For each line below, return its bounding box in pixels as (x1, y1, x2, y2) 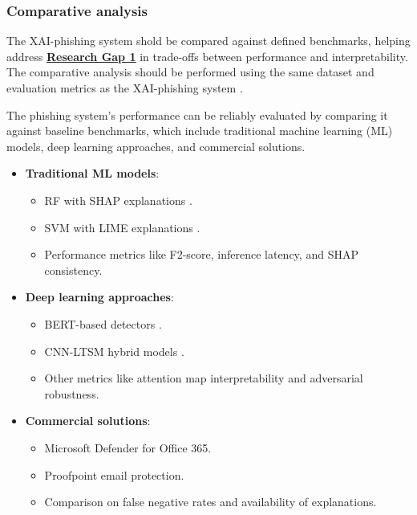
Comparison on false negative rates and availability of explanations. (44, 493, 377, 510)
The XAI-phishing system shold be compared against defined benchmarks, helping (6, 32, 411, 49)
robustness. (44, 385, 99, 402)
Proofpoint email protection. (44, 466, 184, 483)
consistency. (44, 261, 103, 278)
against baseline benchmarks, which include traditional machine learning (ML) (6, 122, 393, 139)
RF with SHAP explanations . (44, 191, 192, 208)
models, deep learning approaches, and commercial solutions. (6, 137, 306, 154)
